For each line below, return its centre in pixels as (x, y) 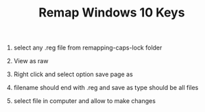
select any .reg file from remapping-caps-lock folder (88, 48)
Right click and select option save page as (73, 74)
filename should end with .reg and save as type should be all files (106, 88)
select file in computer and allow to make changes (85, 101)
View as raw (31, 61)
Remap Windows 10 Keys (112, 13)
